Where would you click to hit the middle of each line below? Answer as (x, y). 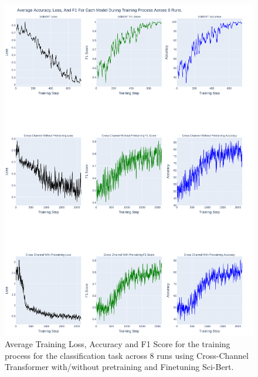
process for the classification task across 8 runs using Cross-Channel (127, 355)
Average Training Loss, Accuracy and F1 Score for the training (118, 343)
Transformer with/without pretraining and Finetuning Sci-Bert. (119, 367)
